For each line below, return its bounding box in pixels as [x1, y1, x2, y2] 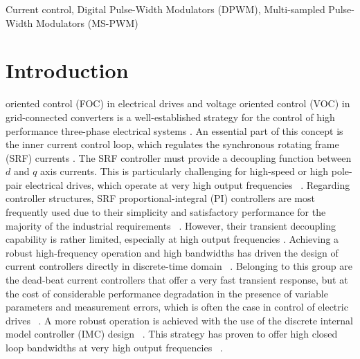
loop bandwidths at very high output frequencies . [6, 340, 223, 354]
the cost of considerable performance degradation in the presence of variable [6, 286, 328, 300]
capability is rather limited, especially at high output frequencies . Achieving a [6, 232, 339, 246]
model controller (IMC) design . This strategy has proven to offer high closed [6, 326, 338, 341]
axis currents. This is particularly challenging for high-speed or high [40, 164, 329, 178]
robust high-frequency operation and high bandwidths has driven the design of [6, 245, 339, 259]
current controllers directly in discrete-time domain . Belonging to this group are [6, 259, 352, 273]
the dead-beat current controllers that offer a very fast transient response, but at [6, 273, 348, 287]
